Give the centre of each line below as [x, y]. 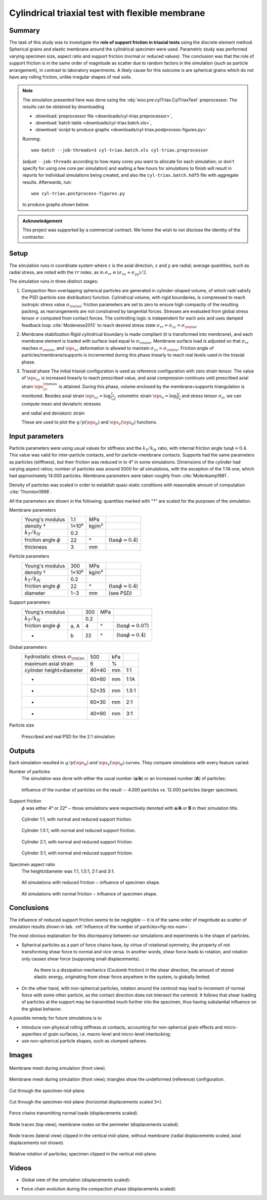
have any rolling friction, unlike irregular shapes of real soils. [70, 77]
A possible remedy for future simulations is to [55, 1018]
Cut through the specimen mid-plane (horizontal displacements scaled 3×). [86, 1102]
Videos [20, 1168]
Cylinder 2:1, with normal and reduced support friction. [77, 841]
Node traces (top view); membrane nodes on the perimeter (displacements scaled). [94, 1124]
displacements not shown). [37, 1143]
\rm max [50, 384]
